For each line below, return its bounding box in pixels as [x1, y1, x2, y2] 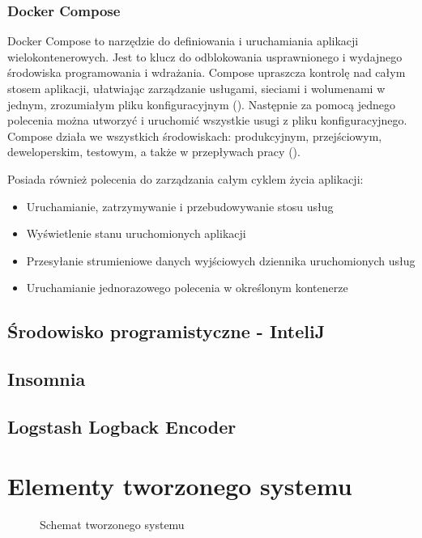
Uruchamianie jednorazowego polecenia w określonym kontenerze [26, 279, 348, 296]
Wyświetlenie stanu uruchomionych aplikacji [26, 225, 246, 242]
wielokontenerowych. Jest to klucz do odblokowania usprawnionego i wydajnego [7, 48, 403, 65]
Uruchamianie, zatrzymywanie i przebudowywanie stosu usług [26, 197, 334, 214]
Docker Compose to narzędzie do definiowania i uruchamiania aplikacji [7, 32, 359, 49]
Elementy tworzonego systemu [7, 469, 352, 502]
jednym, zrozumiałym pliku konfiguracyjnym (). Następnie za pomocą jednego [7, 95, 395, 112]
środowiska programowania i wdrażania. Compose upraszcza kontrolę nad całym [7, 64, 406, 81]
